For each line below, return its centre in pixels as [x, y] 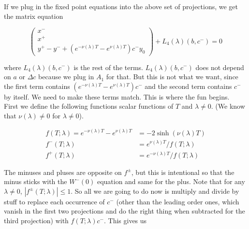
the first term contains [37, 86]
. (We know [228, 106]
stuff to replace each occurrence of [54, 201]
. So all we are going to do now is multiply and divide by [155, 191]
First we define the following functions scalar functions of [89, 106]
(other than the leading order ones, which [178, 201]
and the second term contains [188, 86]
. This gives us [125, 220]
